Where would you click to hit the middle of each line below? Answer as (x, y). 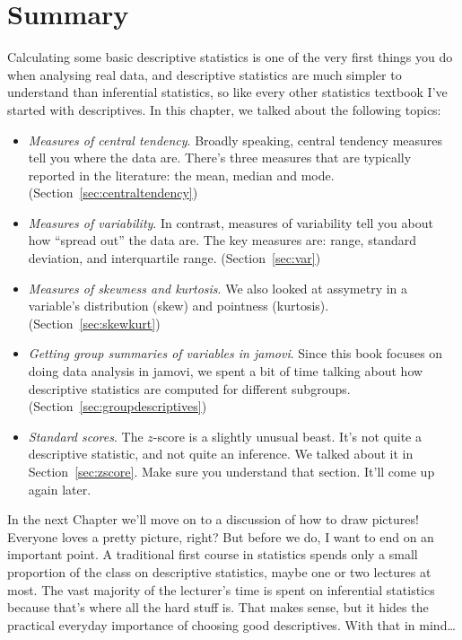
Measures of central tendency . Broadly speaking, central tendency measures (235, 140)
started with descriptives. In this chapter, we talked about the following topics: (224, 109)
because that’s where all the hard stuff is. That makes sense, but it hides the (218, 607)
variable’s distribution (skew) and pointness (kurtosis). (179, 306)
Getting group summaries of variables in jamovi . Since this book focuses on (235, 353)
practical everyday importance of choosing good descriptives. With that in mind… (231, 624)
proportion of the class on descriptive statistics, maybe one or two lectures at (219, 571)
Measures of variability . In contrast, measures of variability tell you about (231, 222)
